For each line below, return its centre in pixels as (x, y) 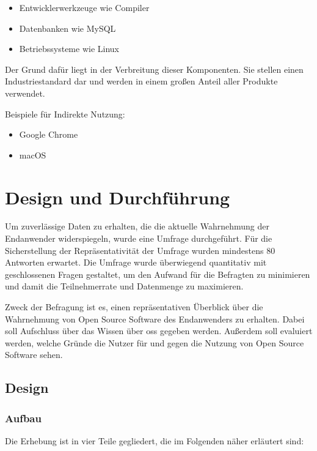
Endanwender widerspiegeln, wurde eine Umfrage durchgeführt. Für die (139, 238)
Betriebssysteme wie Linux (69, 49)
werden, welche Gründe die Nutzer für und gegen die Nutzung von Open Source (155, 342)
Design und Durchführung (118, 197)
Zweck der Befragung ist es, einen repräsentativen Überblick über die (134, 307)
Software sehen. (34, 355)
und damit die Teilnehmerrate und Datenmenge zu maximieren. (124, 286)
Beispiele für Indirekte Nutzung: (65, 114)
